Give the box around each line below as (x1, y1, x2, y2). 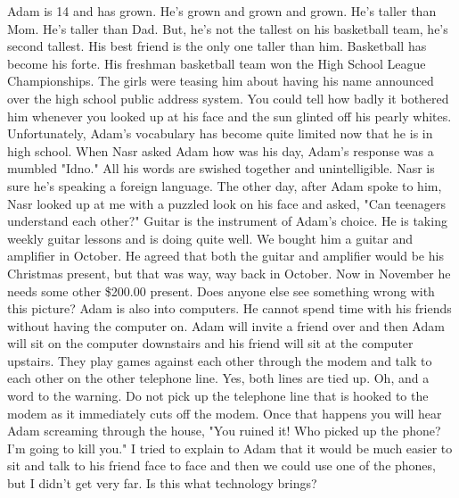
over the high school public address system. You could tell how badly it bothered (7, 88, 449, 107)
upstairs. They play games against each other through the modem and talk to (7, 351, 432, 369)
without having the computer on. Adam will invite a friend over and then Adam (7, 316, 445, 335)
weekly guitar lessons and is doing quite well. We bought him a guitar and (7, 228, 414, 247)
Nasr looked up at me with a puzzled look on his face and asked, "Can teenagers (7, 194, 447, 212)
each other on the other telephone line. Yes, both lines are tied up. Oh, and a (7, 369, 430, 387)
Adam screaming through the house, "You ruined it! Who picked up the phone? (7, 421, 441, 440)
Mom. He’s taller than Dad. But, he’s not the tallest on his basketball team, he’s (7, 19, 448, 37)
